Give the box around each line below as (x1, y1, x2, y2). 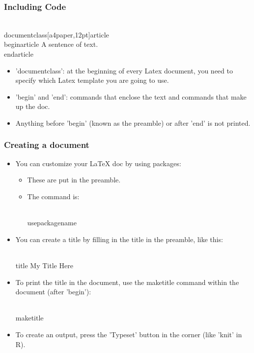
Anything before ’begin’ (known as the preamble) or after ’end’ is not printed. (15, 117, 251, 128)
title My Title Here (15, 260, 73, 270)
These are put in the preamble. (27, 175, 121, 185)
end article (4, 49, 33, 59)
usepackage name (27, 217, 77, 228)
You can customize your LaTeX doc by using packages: (15, 158, 181, 168)
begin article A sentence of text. (4, 39, 98, 49)
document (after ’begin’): (15, 286, 91, 297)
